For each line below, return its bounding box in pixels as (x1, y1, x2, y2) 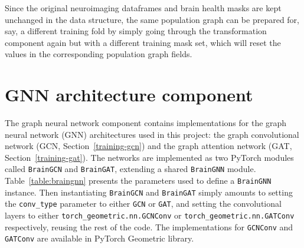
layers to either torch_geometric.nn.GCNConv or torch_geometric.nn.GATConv (5, 209, 295, 221)
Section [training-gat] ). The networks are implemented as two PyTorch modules (5, 151, 294, 163)
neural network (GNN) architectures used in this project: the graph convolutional (5, 128, 299, 140)
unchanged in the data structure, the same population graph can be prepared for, (5, 13, 299, 25)
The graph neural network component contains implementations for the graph (5, 117, 287, 129)
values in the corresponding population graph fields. (5, 48, 192, 60)
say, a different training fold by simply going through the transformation (5, 25, 267, 37)
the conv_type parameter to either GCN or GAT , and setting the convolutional (5, 197, 282, 210)
